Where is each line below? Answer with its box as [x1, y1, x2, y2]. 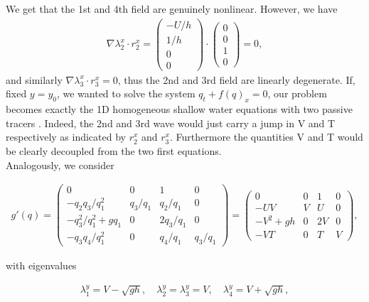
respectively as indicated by [6, 129, 126, 144]
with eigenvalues [6, 258, 77, 273]
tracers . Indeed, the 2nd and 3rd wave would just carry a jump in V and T [6, 115, 336, 130]
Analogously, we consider [6, 157, 114, 172]
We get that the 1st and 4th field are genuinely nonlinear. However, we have [6, 1, 338, 16]
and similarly [6, 72, 63, 87]
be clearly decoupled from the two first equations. [6, 143, 222, 158]
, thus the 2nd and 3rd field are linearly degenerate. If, [117, 72, 355, 87]
